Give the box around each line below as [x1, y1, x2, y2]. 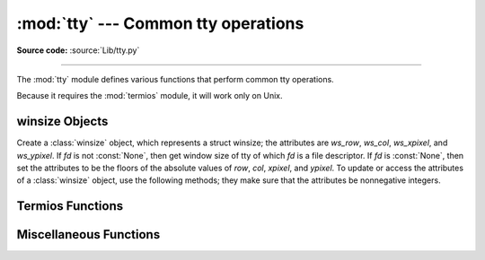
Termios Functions [16, 198, 124, 214]
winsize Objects [16, 114, 109, 129]
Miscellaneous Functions [16, 227, 161, 242]
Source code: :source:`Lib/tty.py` [16, 45, 140, 56]
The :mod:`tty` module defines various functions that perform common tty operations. [16, 74, 334, 84]
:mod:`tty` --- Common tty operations [16, 13, 304, 33]
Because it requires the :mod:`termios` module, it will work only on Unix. [16, 91, 283, 101]
